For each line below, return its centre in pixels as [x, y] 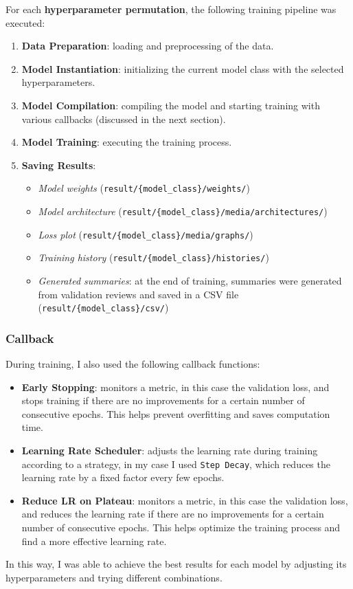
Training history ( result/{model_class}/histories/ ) [153, 257]
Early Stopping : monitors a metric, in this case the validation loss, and [175, 387]
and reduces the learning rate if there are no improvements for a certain [173, 514]
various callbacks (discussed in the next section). [124, 119]
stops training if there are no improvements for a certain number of [163, 400]
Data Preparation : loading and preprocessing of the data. [148, 46]
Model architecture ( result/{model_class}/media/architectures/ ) [183, 211]
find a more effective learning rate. [94, 541]
